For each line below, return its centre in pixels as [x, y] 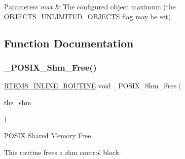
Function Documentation [69, 43]
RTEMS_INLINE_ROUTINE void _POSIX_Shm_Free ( [93, 86]
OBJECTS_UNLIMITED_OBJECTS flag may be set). [89, 16]
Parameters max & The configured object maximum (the [90, 6]
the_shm [18, 102]
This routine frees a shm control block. [63, 152]
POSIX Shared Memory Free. [49, 135]
